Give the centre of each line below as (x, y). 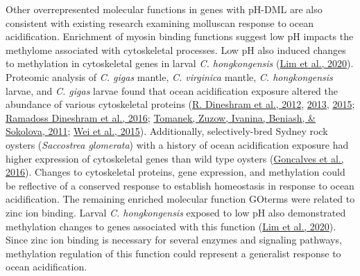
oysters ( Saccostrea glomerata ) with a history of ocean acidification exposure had (177, 144)
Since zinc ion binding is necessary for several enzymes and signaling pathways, (174, 240)
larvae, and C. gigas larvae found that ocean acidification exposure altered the (172, 90)
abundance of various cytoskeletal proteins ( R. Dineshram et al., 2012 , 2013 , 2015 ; (180, 104)
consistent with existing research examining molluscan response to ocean (160, 22)
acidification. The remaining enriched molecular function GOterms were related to (180, 199)
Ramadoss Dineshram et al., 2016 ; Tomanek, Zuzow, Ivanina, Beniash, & (161, 117)
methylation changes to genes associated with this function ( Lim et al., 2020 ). (171, 226)
